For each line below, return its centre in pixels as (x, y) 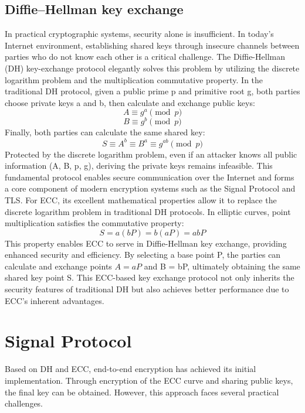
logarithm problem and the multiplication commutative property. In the (134, 79)
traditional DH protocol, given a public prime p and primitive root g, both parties (152, 91)
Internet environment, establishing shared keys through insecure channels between (152, 45)
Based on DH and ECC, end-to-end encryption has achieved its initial (131, 369)
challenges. (24, 403)
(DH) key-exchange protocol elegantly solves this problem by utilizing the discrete (152, 68)
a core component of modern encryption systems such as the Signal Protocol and (150, 188)
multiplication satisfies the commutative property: (94, 223)
